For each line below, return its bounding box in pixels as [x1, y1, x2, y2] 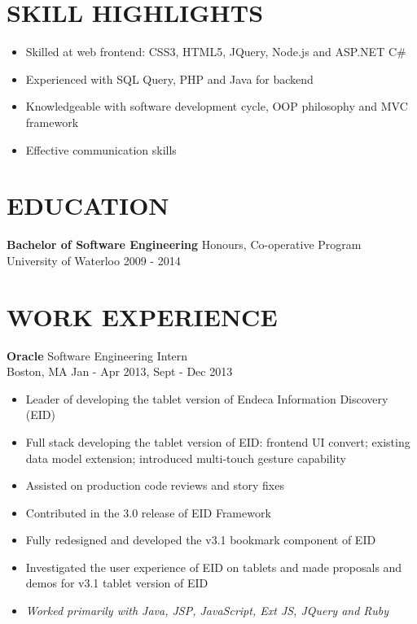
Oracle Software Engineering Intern [7, 347, 188, 364]
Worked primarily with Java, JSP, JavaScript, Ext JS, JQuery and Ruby [25, 602, 388, 619]
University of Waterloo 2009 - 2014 [7, 251, 181, 268]
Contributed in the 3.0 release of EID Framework [25, 504, 271, 521]
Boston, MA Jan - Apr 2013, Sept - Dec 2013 [7, 363, 233, 380]
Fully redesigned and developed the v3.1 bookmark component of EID [25, 531, 376, 548]
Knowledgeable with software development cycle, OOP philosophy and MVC [25, 98, 408, 115]
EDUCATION [7, 189, 169, 222]
